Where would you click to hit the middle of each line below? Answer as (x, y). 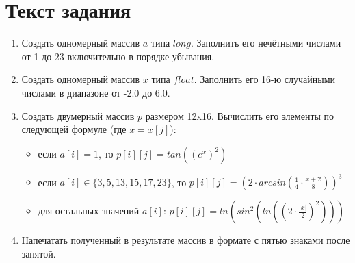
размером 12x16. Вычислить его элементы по (240, 115)
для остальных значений (89, 211)
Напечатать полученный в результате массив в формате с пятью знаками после (186, 240)
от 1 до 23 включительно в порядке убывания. (118, 56)
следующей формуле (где (74, 129)
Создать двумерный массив (78, 115)
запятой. (39, 253)
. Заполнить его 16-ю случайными (265, 79)
